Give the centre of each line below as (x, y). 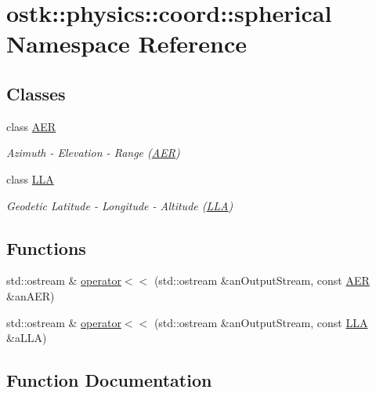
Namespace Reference (127, 44)
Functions (46, 247)
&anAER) (31, 295)
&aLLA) (27, 338)
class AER (31, 126)
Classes (36, 93)
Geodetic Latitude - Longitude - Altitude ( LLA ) (120, 205)
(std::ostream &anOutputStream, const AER (262, 280)
